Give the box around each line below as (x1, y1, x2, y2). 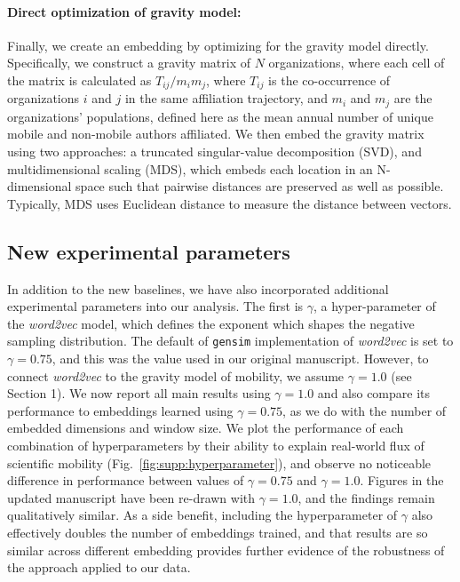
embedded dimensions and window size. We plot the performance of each (7, 419, 404, 437)
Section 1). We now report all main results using (7, 384, 271, 403)
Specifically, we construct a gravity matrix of (7, 53, 250, 72)
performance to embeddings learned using (7, 401, 234, 419)
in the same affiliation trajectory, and (124, 89, 328, 108)
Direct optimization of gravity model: (7, 2, 242, 20)
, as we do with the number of (282, 401, 447, 419)
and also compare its (317, 384, 431, 403)
